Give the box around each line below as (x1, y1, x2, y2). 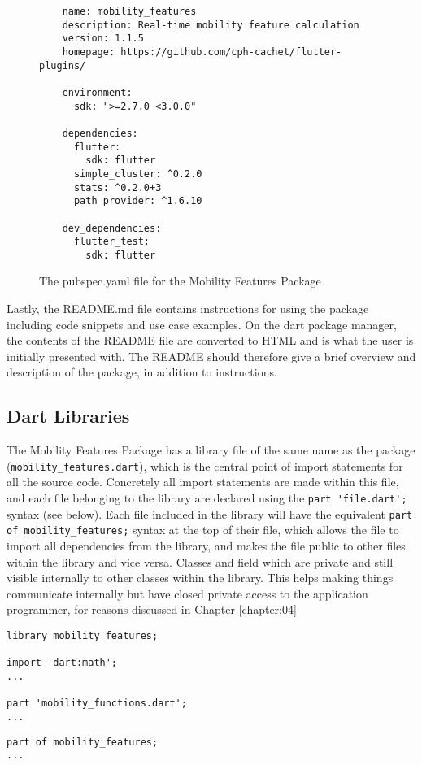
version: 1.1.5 (62, 33, 144, 45)
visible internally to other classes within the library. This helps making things (7, 569, 394, 586)
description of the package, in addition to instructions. (7, 363, 277, 380)
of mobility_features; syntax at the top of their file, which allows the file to (7, 521, 399, 538)
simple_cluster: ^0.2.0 (73, 167, 202, 180)
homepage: (62, 46, 115, 58)
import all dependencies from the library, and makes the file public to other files (7, 537, 406, 554)
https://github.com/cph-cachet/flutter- (120, 46, 342, 58)
